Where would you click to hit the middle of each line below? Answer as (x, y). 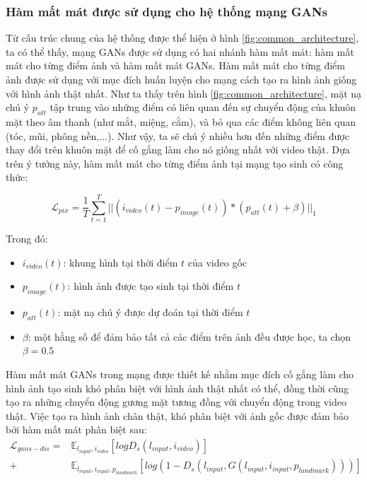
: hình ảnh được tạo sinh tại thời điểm (151, 286)
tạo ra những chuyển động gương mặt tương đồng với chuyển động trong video (176, 402)
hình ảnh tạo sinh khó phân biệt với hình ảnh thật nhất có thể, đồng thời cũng (177, 388)
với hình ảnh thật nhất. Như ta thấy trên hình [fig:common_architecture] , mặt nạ (184, 93)
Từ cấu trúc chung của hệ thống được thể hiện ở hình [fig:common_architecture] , (182, 38)
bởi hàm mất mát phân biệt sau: (76, 429)
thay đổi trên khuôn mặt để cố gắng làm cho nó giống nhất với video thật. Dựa (178, 150)
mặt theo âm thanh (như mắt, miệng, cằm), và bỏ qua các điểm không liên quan (181, 121)
